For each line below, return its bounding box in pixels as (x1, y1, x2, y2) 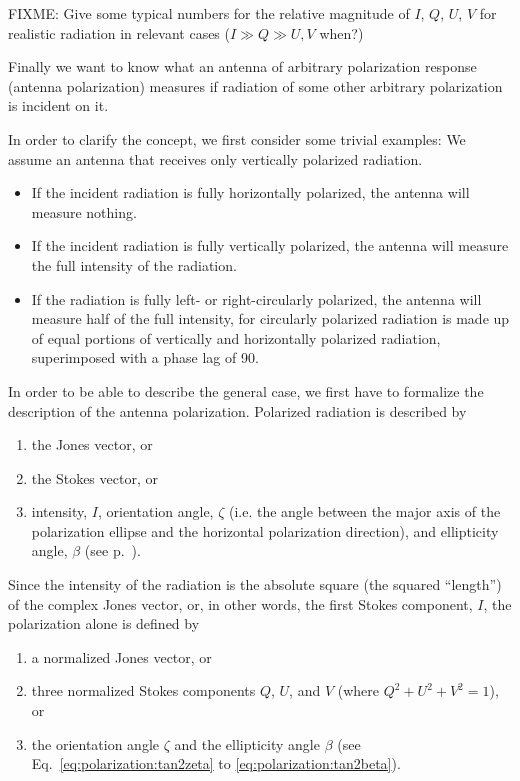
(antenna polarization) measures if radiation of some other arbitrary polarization (8, 75, 503, 96)
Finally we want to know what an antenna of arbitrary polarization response (8, 56, 477, 77)
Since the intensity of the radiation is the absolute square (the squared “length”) (8, 574, 502, 595)
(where (337, 680, 379, 701)
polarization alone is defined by (8, 613, 200, 634)
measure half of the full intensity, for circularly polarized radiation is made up (31, 308, 510, 329)
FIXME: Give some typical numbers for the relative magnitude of (8, 3, 410, 23)
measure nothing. (31, 201, 137, 222)
